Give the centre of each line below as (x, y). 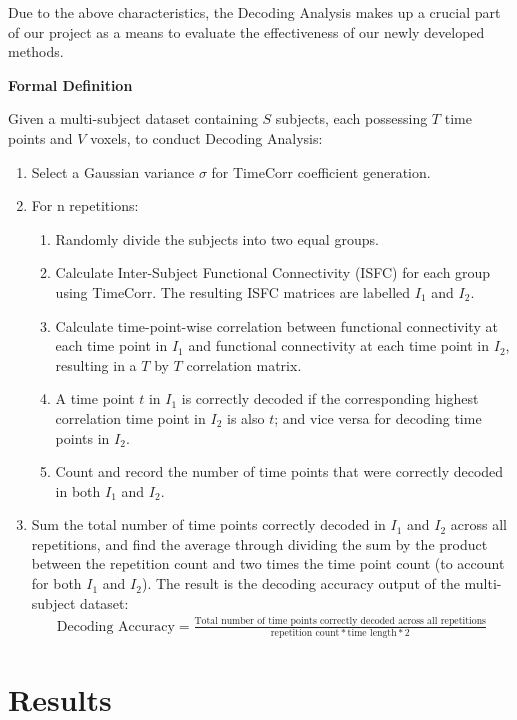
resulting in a (96, 364)
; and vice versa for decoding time (378, 417)
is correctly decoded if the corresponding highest (330, 398)
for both (56, 583)
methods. (36, 51)
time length (372, 632)
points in (82, 437)
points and (40, 137)
